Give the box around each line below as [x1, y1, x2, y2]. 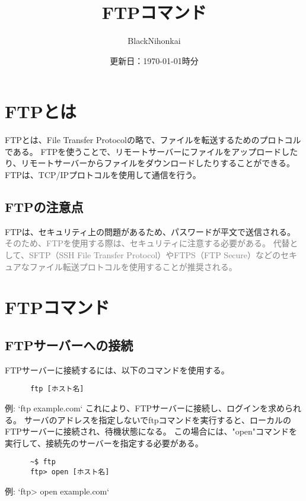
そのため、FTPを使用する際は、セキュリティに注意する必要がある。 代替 [5, 237, 290, 249]
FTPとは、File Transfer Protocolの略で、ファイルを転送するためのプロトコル [5, 134, 301, 146]
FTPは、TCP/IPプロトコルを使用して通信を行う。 [5, 169, 201, 181]
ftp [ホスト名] [30, 385, 84, 394]
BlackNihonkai [128, 34, 181, 47]
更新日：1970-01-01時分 [110, 54, 199, 66]
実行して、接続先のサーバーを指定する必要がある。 [5, 436, 203, 449]
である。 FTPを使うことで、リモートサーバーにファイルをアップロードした [5, 145, 298, 157]
